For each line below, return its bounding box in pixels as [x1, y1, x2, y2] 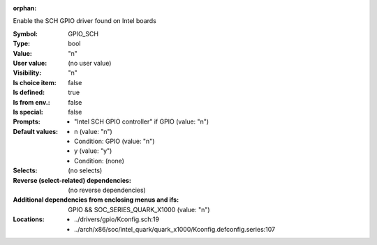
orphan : [13, 4, 37, 12]
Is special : [13, 107, 43, 116]
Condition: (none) [74, 156, 125, 165]
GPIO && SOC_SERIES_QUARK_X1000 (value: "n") [68, 205, 210, 214]
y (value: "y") [74, 147, 112, 155]
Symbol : [13, 29, 38, 38]
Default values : [13, 127, 59, 135]
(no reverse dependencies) [68, 186, 146, 195]
